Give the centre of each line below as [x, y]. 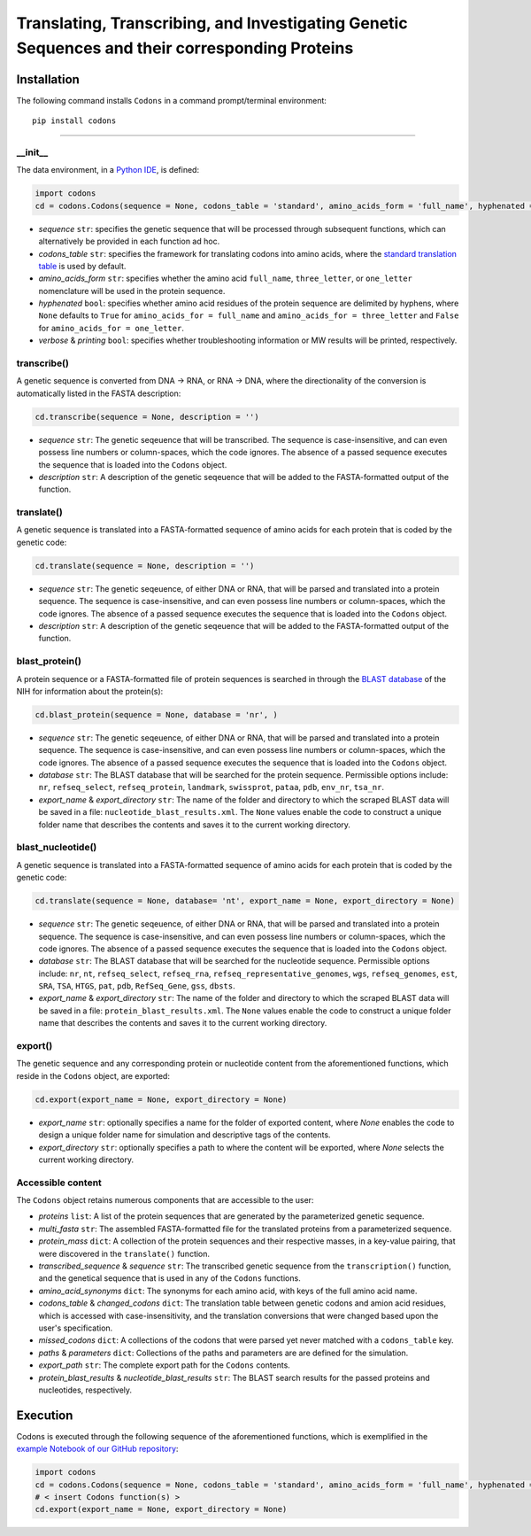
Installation [48, 79]
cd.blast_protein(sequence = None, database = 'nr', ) [156, 714]
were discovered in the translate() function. [124, 1253]
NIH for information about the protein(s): [90, 691]
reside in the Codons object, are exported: [93, 1075]
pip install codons [74, 121]
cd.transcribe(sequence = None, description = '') [147, 417]
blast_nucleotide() [57, 848]
